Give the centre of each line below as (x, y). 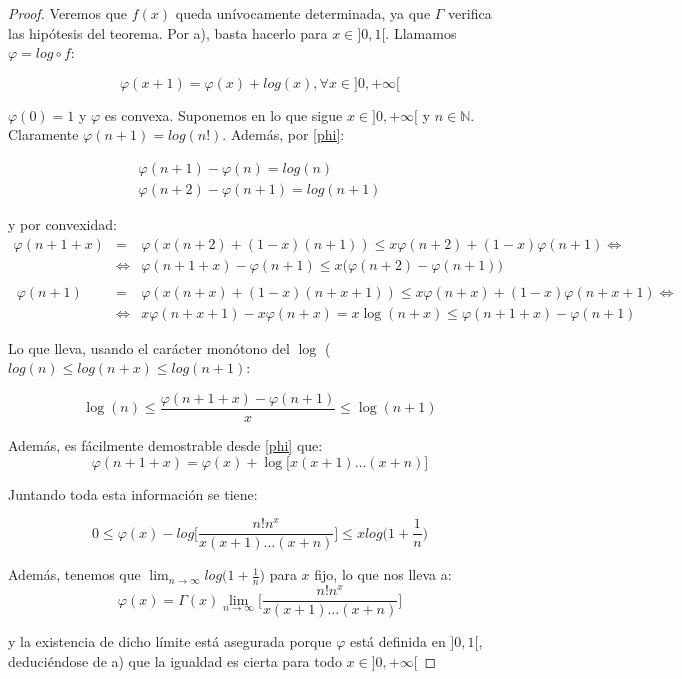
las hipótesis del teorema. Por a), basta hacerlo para (168, 32)
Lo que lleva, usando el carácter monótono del (149, 347)
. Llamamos (421, 32)
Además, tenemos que (74, 574)
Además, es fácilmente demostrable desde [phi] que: (165, 445)
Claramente (43, 134)
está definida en (397, 641)
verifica (470, 13)
